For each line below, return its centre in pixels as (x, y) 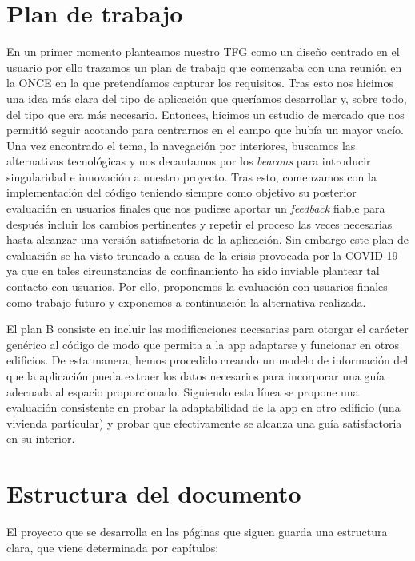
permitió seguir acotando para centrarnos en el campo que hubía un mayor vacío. (205, 130)
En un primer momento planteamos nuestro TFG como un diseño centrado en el (203, 52)
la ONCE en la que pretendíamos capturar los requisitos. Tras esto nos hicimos (200, 83)
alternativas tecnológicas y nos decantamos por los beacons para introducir (189, 161)
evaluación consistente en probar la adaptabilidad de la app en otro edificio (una (204, 407)
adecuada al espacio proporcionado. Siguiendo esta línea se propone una (183, 391)
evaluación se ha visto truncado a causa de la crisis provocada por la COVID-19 (202, 255)
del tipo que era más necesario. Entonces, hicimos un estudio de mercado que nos (206, 114)
